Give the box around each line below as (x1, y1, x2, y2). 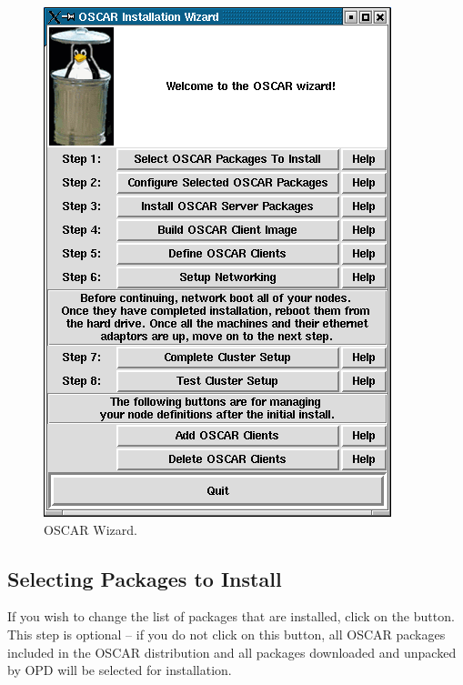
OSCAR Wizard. (44, 519, 137, 539)
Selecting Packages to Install (7, 564, 282, 592)
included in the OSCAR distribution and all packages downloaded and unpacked (7, 642, 457, 661)
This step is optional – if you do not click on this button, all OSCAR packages (7, 624, 446, 643)
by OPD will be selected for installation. (7, 660, 232, 680)
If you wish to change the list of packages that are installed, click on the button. (7, 607, 455, 626)
